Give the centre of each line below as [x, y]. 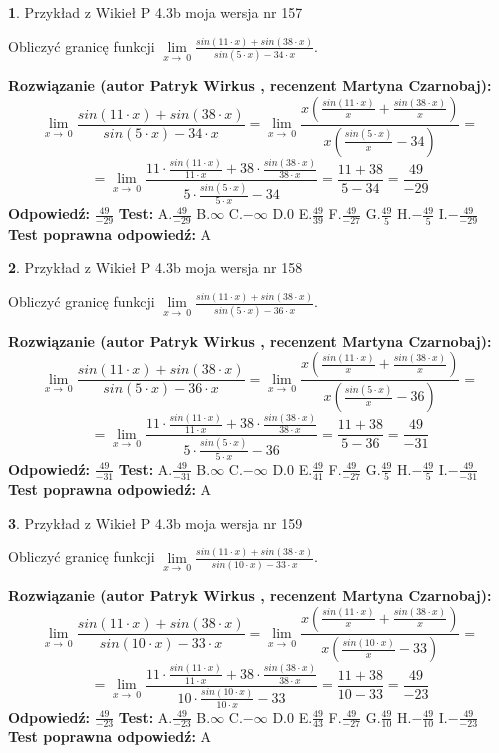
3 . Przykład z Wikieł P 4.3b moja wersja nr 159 [155, 522]
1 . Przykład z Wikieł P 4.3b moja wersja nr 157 [155, 12]
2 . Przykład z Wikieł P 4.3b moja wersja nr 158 [155, 267]
